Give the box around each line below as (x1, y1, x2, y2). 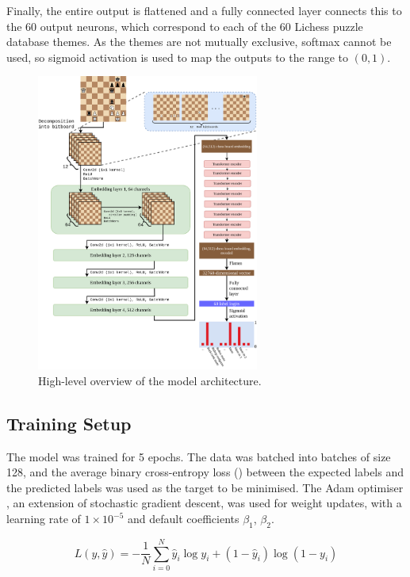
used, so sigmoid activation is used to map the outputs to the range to (6, 48, 348, 65)
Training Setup (6, 411, 132, 435)
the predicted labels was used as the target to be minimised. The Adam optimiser (6, 479, 404, 495)
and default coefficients (128, 510, 239, 526)
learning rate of (6, 510, 81, 526)
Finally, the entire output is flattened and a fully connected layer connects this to (6, 2, 402, 18)
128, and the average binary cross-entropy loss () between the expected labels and (6, 464, 404, 480)
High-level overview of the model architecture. (38, 372, 262, 388)
